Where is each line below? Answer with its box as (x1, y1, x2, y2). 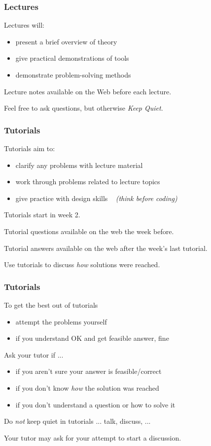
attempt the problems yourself (15, 316, 107, 326)
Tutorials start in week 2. (4, 209, 80, 220)
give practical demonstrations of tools (15, 53, 129, 63)
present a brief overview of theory (15, 36, 117, 46)
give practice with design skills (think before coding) (15, 193, 177, 203)
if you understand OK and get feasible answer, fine (15, 333, 169, 343)
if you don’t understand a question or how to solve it (15, 399, 176, 409)
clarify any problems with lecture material (15, 160, 143, 170)
